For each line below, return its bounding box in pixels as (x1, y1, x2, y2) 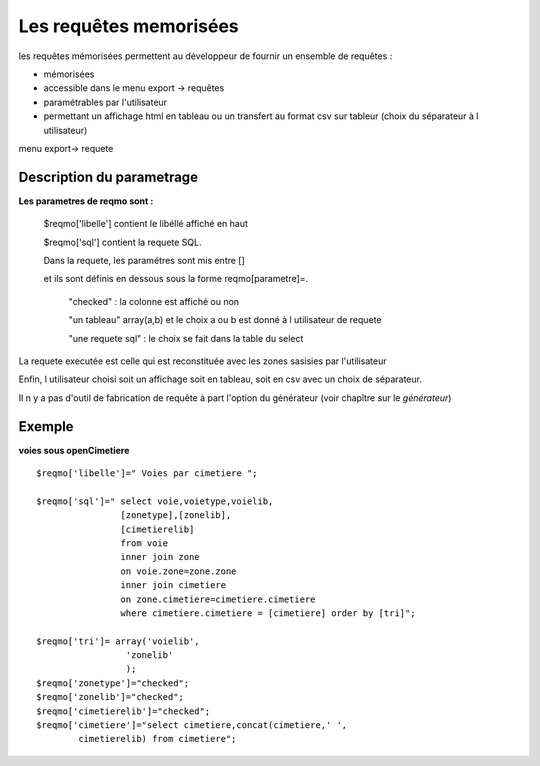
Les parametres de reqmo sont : (18, 195, 154, 207)
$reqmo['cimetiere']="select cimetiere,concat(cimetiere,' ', (36, 720, 348, 731)
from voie (120, 537, 169, 549)
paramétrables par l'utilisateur (43, 96, 168, 108)
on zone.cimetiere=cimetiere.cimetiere (120, 593, 316, 605)
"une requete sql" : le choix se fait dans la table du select (68, 332, 304, 344)
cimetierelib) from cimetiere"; (78, 733, 237, 745)
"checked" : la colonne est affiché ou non (68, 295, 240, 307)
